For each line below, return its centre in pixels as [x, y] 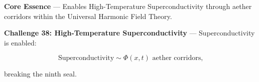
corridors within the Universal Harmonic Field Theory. [88, 16]
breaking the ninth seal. [40, 74]
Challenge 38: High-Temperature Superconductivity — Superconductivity [129, 33]
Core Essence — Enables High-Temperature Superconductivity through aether [128, 6]
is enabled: [20, 42]
